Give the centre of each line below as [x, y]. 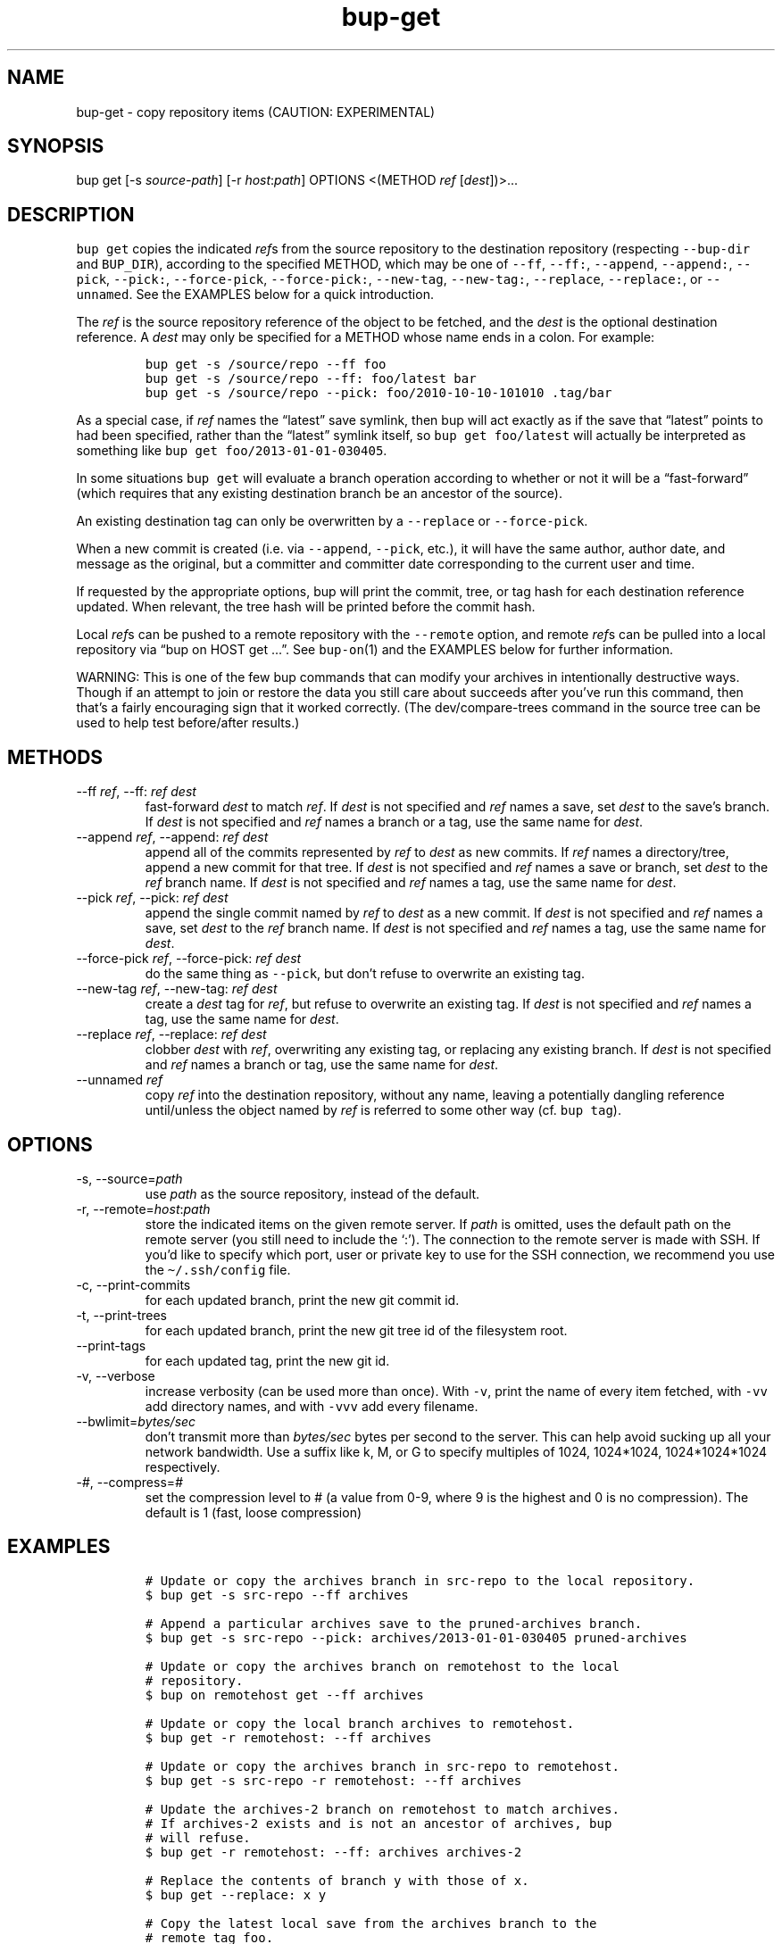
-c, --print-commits [133, 1284]
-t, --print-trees [121, 1315]
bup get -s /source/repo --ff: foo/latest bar [311, 379]
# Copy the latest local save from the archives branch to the [371, 1923]
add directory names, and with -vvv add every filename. [312, 1406]
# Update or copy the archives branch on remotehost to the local [382, 1666]
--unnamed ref [120, 1080]
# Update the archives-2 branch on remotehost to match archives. [382, 1809]
